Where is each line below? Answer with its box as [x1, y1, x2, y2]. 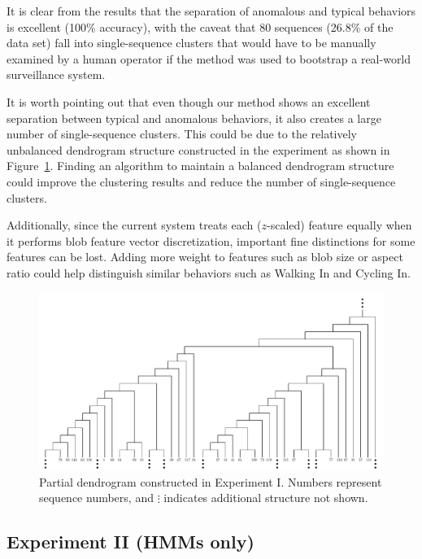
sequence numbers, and [39, 489, 154, 506]
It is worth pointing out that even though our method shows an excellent [7, 93, 371, 110]
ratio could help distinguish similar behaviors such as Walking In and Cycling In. [7, 264, 411, 281]
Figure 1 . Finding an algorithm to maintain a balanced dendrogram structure [7, 157, 394, 174]
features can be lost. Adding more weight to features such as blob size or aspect [7, 248, 403, 265]
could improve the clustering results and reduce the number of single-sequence [7, 173, 396, 190]
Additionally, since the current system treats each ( [7, 216, 262, 234]
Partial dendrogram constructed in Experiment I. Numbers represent [39, 473, 382, 490]
